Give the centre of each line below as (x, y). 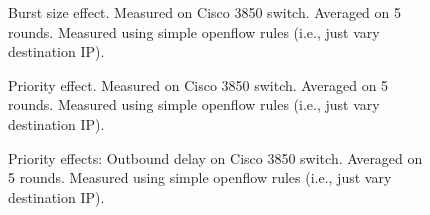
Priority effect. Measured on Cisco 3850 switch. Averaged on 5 (198, 84)
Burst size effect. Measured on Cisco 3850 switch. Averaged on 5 (205, 12)
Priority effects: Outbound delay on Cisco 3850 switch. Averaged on (215, 157)
